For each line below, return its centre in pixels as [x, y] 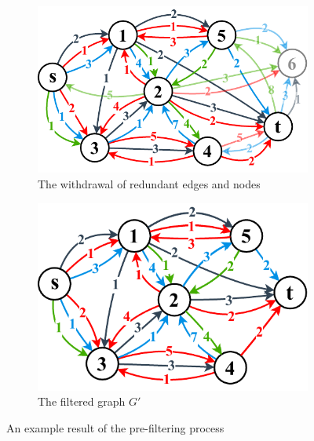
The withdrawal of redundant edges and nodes [149, 183]
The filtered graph [82, 401]
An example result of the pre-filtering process [115, 428]
